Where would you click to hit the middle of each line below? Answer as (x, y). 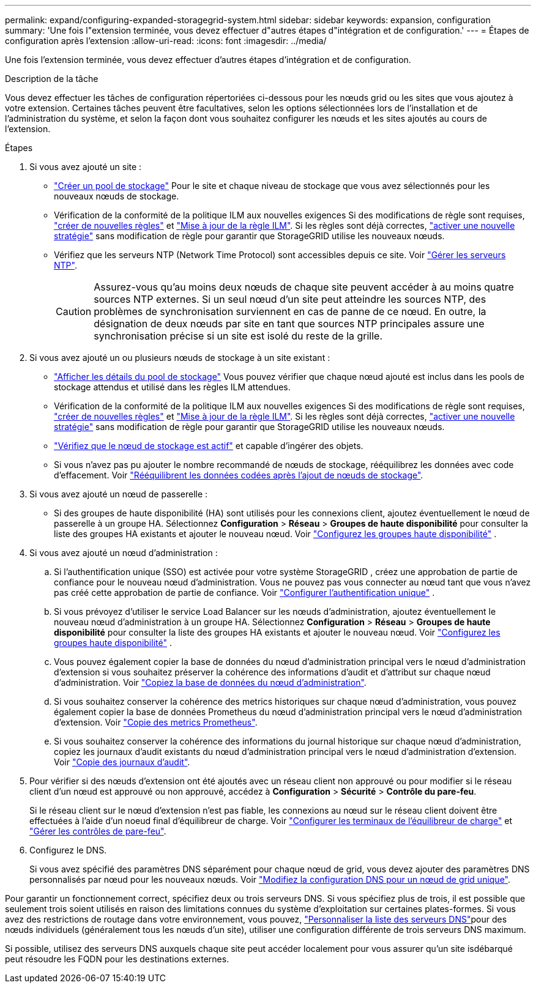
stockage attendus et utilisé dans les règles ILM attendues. (172, 387)
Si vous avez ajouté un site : (86, 167)
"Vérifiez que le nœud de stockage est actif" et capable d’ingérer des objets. (209, 446)
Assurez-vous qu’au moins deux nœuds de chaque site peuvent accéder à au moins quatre (304, 287)
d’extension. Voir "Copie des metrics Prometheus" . (156, 722)
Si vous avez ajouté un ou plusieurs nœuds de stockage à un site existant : (180, 358)
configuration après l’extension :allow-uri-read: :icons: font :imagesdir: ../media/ (166, 41)
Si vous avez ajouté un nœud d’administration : (124, 553)
